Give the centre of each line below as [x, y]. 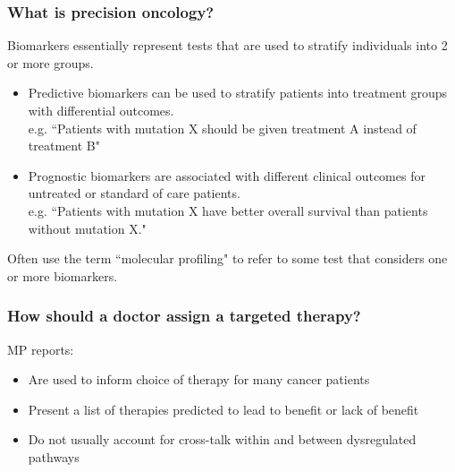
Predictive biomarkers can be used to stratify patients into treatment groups [238, 93]
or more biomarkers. [63, 275]
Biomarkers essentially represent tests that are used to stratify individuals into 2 [227, 45]
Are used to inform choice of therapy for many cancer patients [199, 379]
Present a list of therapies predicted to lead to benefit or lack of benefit [223, 409]
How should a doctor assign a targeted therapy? [184, 316]
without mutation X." [87, 228]
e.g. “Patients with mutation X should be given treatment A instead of [222, 128]
